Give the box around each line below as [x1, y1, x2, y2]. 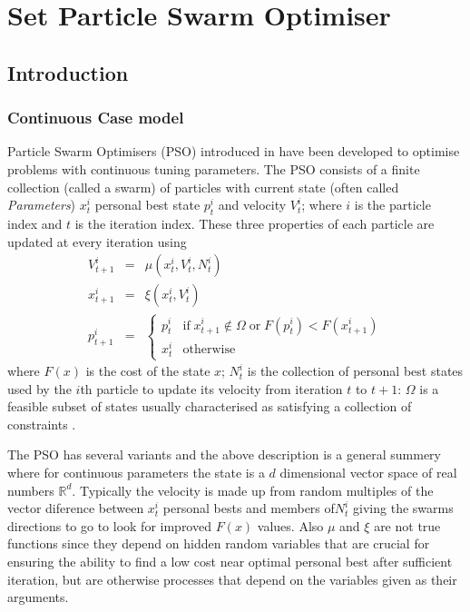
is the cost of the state [85, 361, 211, 380]
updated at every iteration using [7, 232, 187, 251]
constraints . [7, 414, 76, 433]
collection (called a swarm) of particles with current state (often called [7, 177, 399, 196]
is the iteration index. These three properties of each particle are [74, 213, 435, 232]
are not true [374, 516, 441, 535]
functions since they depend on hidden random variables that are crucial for [7, 534, 430, 553]
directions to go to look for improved [7, 516, 211, 535]
